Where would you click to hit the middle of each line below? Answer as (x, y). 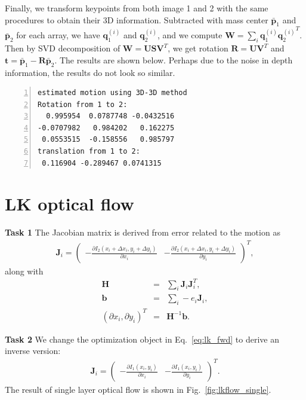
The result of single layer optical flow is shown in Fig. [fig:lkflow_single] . (138, 389)
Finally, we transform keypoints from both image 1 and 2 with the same (137, 8)
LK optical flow (69, 204)
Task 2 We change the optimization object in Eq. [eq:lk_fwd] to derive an (142, 339)
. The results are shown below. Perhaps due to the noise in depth (174, 59)
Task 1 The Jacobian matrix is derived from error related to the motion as (143, 232)
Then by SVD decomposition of (63, 48)
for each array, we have (58, 35)
